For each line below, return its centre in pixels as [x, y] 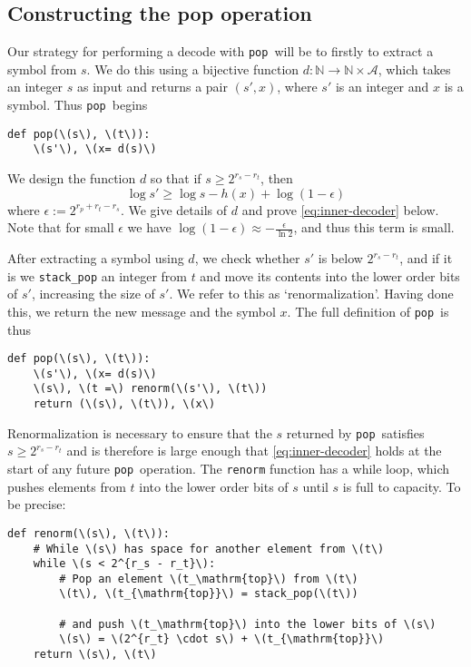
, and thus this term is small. [374, 227]
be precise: [37, 504]
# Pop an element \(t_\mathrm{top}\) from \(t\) [209, 579]
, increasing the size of [93, 294]
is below [340, 258]
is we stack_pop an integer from [97, 275]
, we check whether [247, 258]
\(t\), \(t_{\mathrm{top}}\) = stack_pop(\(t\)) [209, 594]
